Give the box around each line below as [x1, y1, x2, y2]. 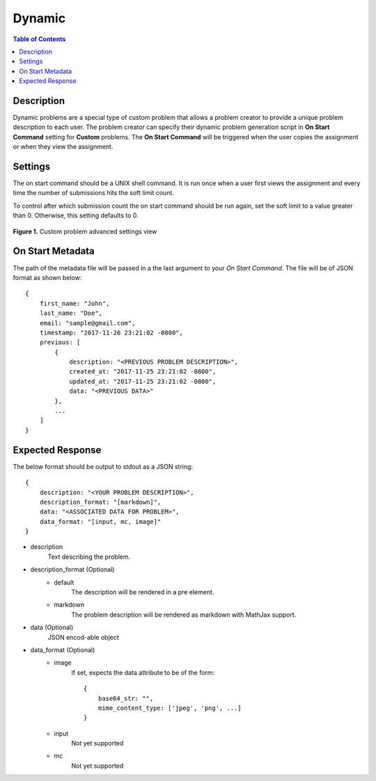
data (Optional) [30, 624, 74, 632]
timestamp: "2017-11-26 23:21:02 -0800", [39, 328, 184, 337]
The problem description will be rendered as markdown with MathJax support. [71, 610, 297, 619]
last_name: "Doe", [39, 309, 103, 317]
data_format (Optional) [30, 645, 95, 654]
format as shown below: [13, 273, 82, 281]
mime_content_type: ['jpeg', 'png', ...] [97, 704, 242, 712]
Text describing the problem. [47, 552, 131, 561]
